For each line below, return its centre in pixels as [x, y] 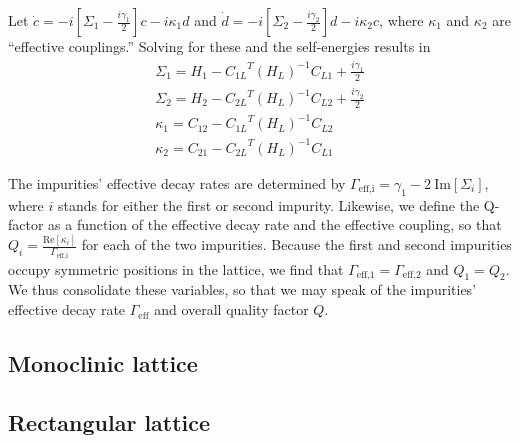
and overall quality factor [231, 309]
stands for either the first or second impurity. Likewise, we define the [268, 204]
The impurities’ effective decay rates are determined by [177, 182]
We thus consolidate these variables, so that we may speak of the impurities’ [242, 289]
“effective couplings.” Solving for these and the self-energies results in [219, 46]
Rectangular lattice [109, 421]
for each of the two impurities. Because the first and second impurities [296, 244]
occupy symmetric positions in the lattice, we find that [176, 268]
